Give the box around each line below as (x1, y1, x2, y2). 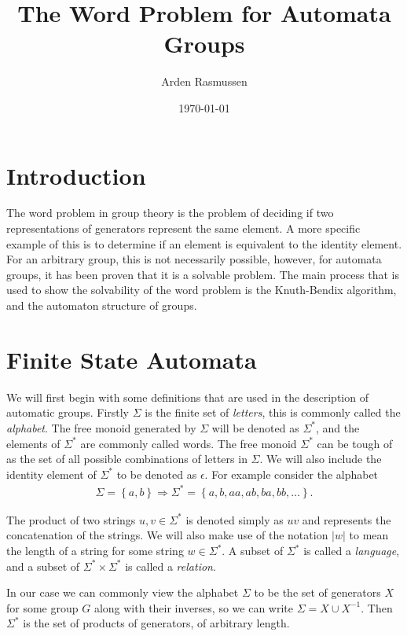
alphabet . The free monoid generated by (6, 419, 196, 436)
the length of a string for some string (6, 542, 184, 558)
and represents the (302, 511, 391, 528)
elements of (6, 435, 60, 451)
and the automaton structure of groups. (6, 297, 197, 313)
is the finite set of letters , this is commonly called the (145, 404, 401, 421)
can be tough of (317, 435, 393, 451)
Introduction (6, 159, 146, 191)
